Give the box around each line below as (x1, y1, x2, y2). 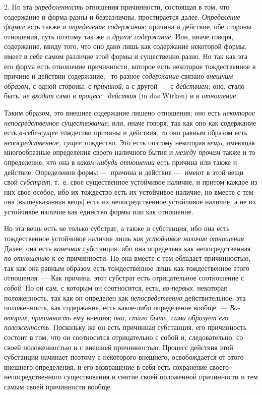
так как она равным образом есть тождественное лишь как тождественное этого (4, 262, 249, 273)
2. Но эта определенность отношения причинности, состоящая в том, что (4, 2, 230, 12)
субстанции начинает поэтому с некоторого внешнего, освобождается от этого (4, 352, 244, 362)
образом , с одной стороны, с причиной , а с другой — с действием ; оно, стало (4, 80, 245, 91)
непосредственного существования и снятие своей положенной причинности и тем (4, 371, 258, 382)
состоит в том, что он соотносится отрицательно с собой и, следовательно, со (4, 332, 243, 342)
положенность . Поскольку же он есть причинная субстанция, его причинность (4, 322, 247, 332)
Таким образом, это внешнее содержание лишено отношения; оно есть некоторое (4, 107, 255, 118)
